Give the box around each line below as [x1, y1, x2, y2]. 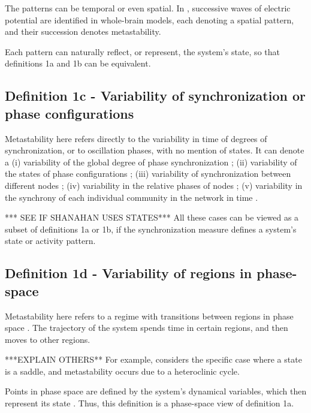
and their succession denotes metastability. [5, 25, 161, 38]
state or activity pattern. [5, 234, 96, 247]
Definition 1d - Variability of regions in [5, 264, 252, 282]
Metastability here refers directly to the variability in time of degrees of [5, 132, 267, 144]
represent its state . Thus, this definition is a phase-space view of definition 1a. [5, 397, 294, 409]
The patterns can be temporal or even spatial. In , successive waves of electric [5, 2, 291, 14]
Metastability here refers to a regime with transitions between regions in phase [5, 309, 294, 322]
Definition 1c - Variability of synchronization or [5, 86, 306, 105]
